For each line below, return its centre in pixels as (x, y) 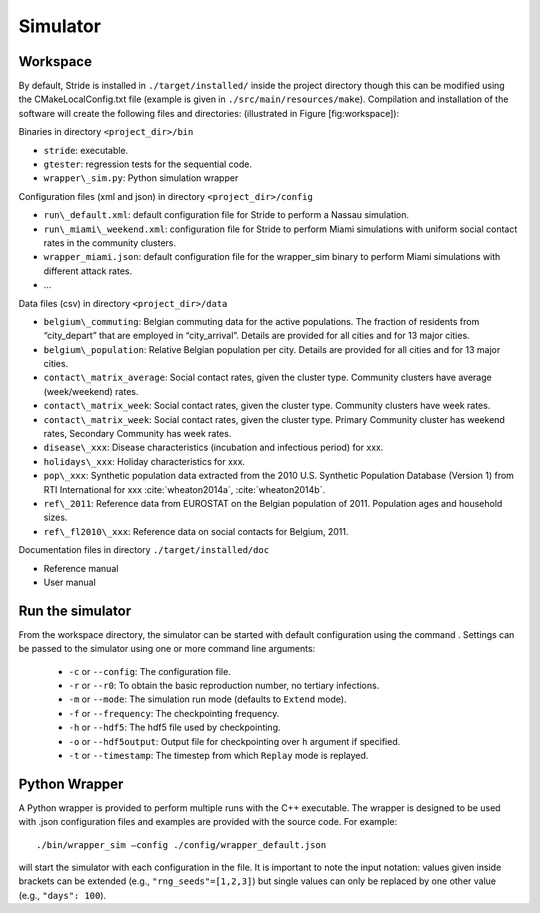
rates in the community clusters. (110, 242)
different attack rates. (88, 271)
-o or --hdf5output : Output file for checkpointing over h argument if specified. (234, 741)
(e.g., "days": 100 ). (62, 895)
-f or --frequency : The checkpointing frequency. (174, 713)
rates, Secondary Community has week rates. (137, 434)
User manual (70, 582)
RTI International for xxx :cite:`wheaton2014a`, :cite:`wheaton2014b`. (184, 489)
